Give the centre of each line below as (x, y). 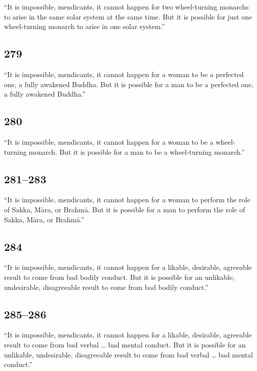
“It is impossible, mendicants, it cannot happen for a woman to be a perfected (124, 74)
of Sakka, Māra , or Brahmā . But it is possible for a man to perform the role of (125, 209)
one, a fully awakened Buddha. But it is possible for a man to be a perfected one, (129, 84)
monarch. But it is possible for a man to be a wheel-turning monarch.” (137, 151)
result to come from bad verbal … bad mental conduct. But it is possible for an (125, 344)
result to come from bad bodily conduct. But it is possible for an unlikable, (119, 277)
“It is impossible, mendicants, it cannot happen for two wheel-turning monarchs (126, 7)
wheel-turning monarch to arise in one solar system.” (84, 26)
